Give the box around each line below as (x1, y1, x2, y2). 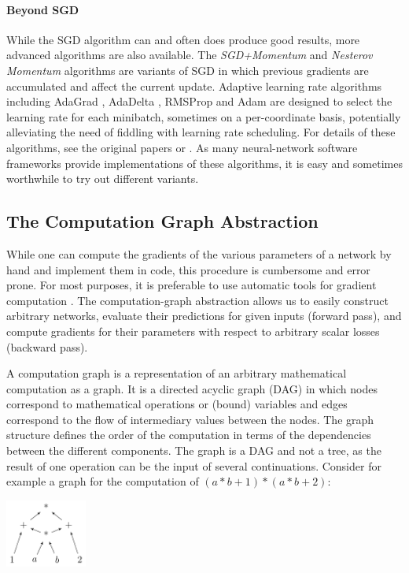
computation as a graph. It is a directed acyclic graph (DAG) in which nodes (6, 380, 378, 396)
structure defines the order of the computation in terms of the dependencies (6, 426, 371, 443)
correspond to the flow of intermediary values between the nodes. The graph (6, 411, 374, 427)
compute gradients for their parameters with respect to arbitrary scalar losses (6, 322, 380, 339)
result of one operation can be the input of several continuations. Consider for (6, 457, 381, 474)
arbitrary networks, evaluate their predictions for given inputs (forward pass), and (6, 307, 402, 324)
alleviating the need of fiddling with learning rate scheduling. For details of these (6, 124, 396, 140)
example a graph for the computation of (6, 473, 199, 489)
